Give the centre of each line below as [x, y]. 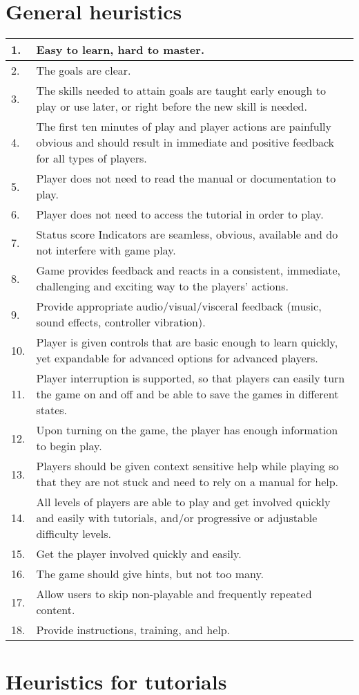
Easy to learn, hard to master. [120, 50]
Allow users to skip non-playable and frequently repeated [174, 594]
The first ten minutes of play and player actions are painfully [184, 127]
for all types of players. [91, 158]
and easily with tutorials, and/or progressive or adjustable [177, 518]
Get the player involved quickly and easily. [139, 554]
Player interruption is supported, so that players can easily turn [191, 378]
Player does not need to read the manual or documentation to [186, 178]
